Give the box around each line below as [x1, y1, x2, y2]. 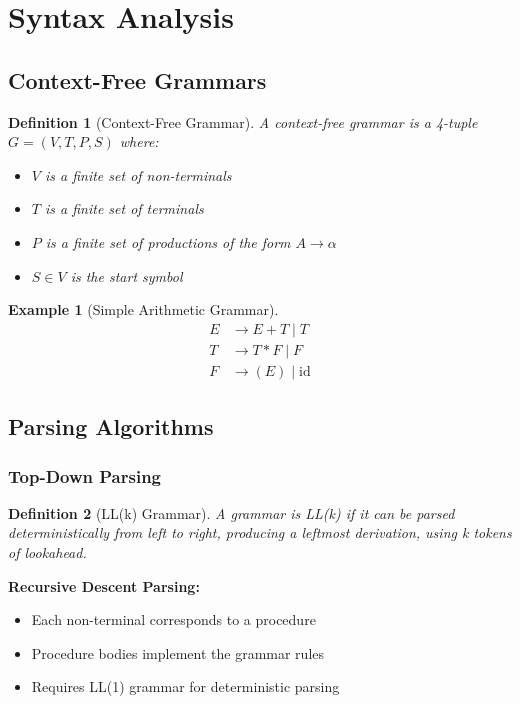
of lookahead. [8, 542, 87, 563]
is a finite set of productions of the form [45, 231, 291, 252]
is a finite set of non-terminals [44, 164, 232, 185]
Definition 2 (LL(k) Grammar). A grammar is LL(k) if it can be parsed [8, 502, 455, 523]
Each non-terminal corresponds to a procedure [31, 609, 316, 630]
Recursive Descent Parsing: [8, 575, 200, 596]
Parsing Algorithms [8, 411, 214, 442]
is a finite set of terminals [44, 198, 204, 219]
